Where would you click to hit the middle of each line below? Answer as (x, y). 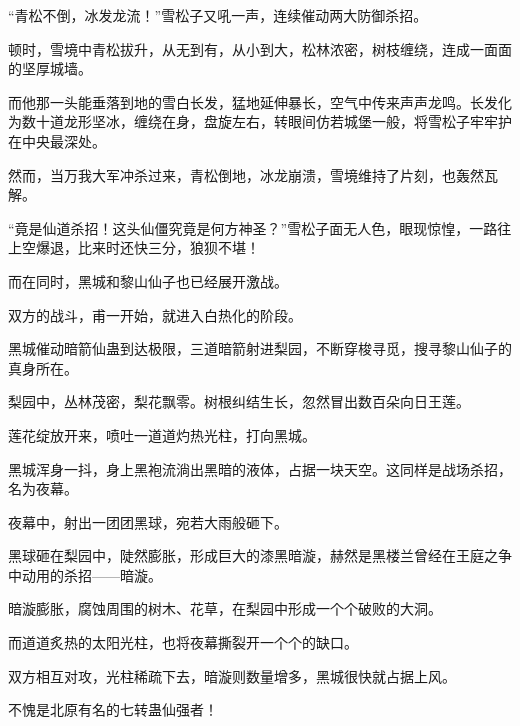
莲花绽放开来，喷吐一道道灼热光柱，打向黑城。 (162, 434)
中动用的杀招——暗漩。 (85, 574)
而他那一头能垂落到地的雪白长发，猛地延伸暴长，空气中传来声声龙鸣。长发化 (260, 101)
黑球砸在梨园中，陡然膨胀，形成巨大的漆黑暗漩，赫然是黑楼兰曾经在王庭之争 (260, 555)
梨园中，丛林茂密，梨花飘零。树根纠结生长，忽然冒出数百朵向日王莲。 (239, 401)
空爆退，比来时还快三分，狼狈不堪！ (140, 247)
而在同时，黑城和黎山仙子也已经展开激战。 (148, 280)
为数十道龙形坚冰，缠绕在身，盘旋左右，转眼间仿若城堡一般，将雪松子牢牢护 (260, 121)
